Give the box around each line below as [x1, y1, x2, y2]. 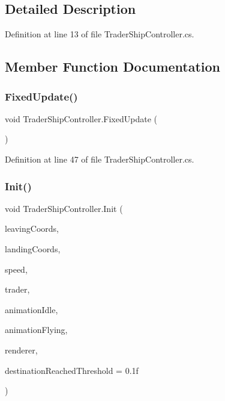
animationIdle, [5, 303, 58, 316]
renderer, [5, 343, 38, 356]
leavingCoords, [5, 222, 59, 235]
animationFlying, [5, 323, 68, 336]
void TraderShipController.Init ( [5, 202, 123, 214]
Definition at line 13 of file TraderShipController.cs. [5, 28, 194, 40]
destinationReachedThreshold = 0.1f [5, 364, 139, 376]
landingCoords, [5, 242, 61, 255]
